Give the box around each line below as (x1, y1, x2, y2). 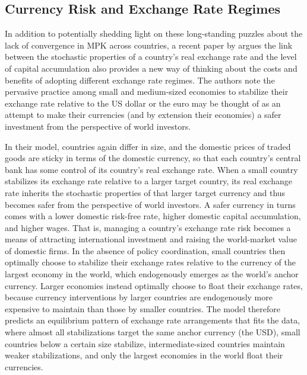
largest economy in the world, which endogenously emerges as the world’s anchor (5, 268, 299, 280)
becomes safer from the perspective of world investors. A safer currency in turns (5, 198, 296, 210)
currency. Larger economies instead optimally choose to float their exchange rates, (5, 279, 303, 291)
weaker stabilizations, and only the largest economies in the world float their (5, 349, 283, 361)
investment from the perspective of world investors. (5, 120, 191, 132)
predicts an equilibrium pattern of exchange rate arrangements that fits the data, (5, 314, 300, 326)
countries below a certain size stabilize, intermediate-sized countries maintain (5, 337, 285, 350)
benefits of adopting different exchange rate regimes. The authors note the (5, 73, 275, 86)
